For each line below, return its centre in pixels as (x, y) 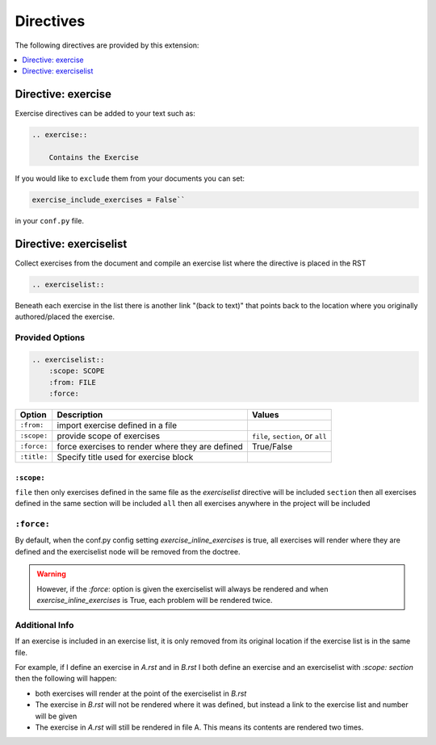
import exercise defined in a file (117, 425)
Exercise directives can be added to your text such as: (105, 114)
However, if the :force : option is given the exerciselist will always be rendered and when (182, 588)
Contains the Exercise (94, 157)
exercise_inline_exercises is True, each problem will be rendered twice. (155, 601)
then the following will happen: (66, 679)
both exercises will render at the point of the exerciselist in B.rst (141, 693)
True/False (272, 446)
